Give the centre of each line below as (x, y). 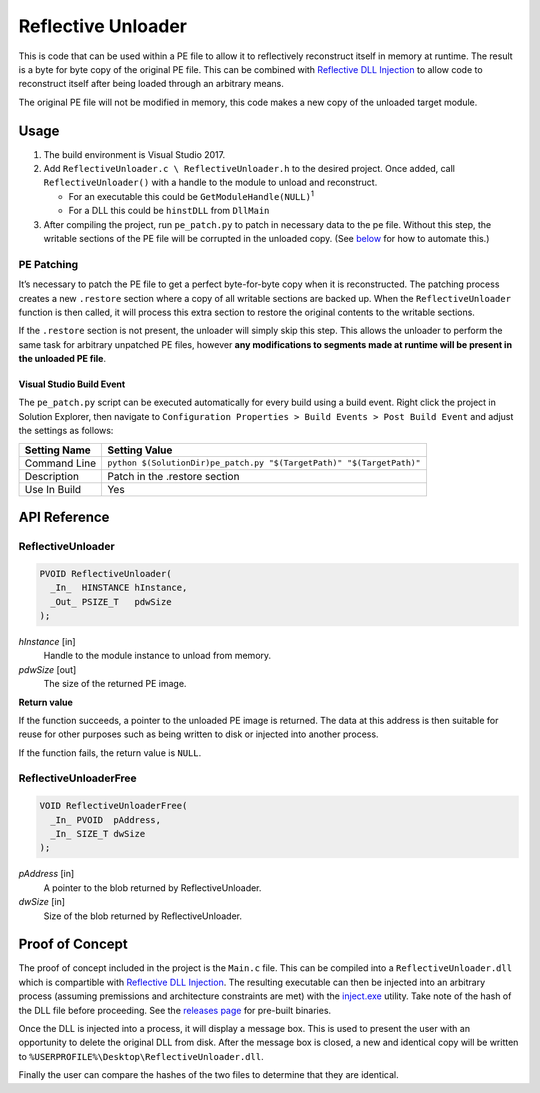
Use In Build (53, 489)
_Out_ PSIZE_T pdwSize (111, 601)
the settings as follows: (66, 431)
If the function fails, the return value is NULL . (110, 752)
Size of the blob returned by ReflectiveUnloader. (142, 916)
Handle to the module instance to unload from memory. (157, 656)
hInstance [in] (47, 641)
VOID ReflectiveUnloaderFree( (113, 806)
